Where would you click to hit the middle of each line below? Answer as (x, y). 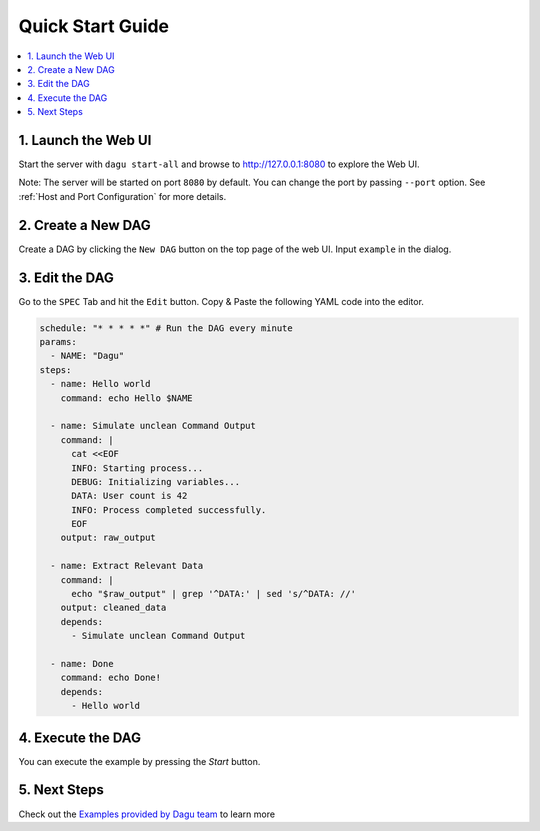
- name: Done (82, 663)
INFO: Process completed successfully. (169, 509)
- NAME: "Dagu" (87, 356)
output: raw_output (108, 538)
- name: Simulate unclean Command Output (153, 426)
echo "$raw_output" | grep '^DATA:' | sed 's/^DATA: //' (214, 594)
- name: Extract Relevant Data (127, 566)
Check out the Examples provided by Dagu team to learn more (146, 814)
